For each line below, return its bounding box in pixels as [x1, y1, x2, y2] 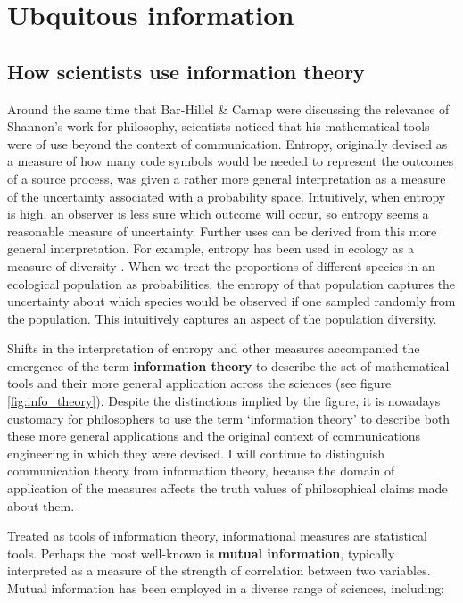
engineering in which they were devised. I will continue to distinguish [7, 443, 385, 462]
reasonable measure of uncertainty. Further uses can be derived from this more [7, 221, 437, 240]
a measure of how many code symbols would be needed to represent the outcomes [7, 152, 454, 170]
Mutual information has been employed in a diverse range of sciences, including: [7, 579, 445, 598]
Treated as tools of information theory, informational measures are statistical [7, 526, 427, 545]
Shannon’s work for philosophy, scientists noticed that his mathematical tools [7, 117, 430, 136]
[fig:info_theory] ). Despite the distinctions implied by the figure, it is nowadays [7, 392, 441, 410]
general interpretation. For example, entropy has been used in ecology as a [7, 239, 415, 258]
